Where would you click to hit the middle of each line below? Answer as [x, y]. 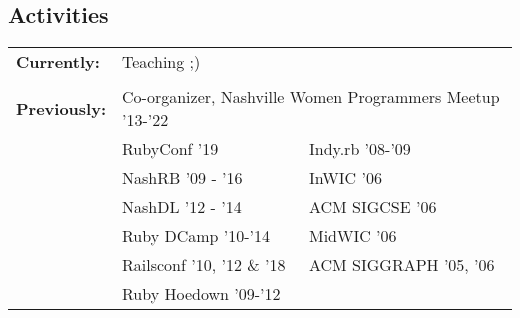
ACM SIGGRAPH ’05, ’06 [401, 265]
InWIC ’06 [345, 178]
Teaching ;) [161, 62]
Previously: [61, 108]
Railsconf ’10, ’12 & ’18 [204, 265]
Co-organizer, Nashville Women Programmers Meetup [311, 97]
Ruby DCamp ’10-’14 [196, 236]
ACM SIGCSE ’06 [372, 207]
